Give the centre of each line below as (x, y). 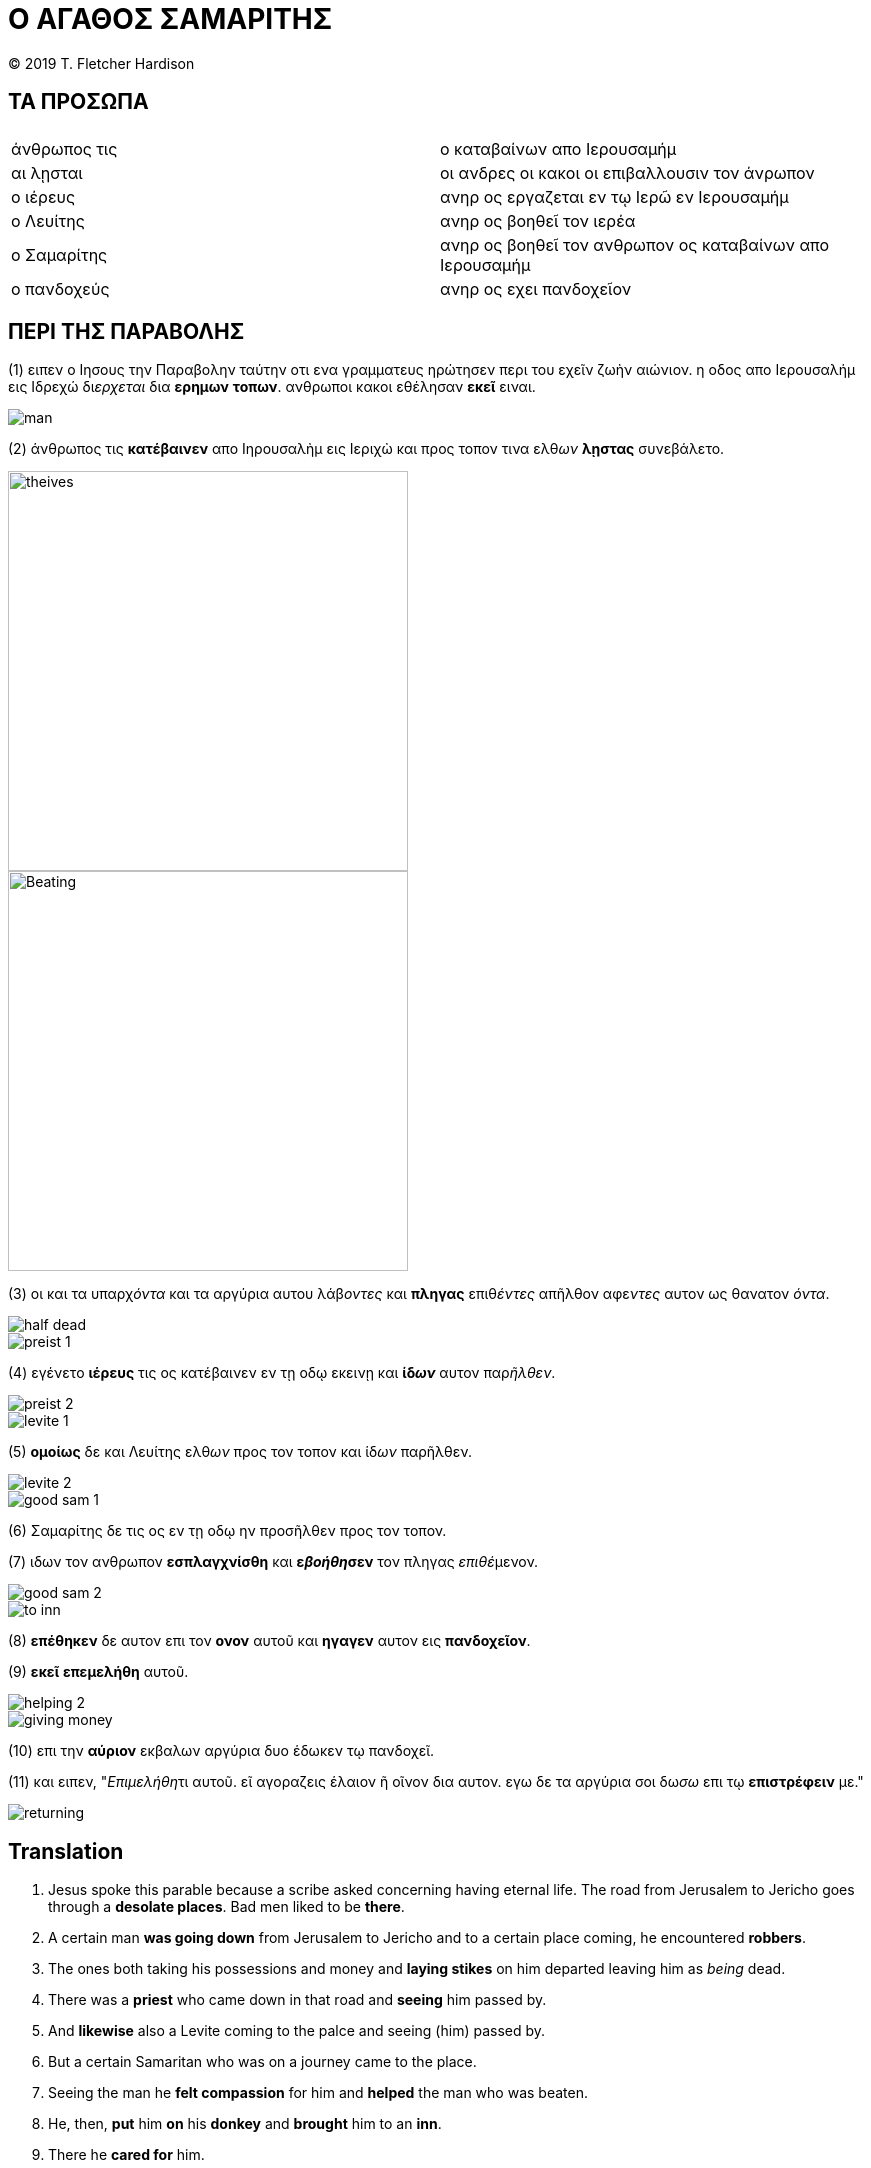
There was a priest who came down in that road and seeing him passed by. (297, 2000)
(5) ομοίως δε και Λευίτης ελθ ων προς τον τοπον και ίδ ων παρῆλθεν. (240, 1452)
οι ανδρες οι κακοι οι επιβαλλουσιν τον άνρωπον (627, 172)
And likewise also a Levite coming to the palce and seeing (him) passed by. (297, 2031)
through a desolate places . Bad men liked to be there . (226, 1907)
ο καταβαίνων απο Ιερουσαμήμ (558, 148)
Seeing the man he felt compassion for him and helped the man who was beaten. (318, 2093)
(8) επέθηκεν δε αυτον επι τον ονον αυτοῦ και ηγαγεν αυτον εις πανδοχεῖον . (269, 1641)
